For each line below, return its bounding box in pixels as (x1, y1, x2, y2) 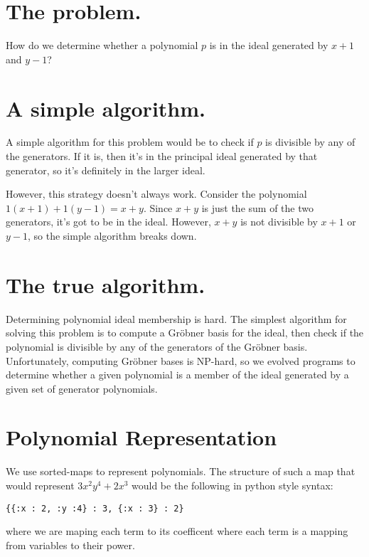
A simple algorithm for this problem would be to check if (6, 134, 254, 149)
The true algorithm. (6, 270, 205, 299)
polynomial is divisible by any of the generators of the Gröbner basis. (6, 339, 308, 354)
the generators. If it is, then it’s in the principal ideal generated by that (6, 149, 318, 164)
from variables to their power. (6, 537, 135, 552)
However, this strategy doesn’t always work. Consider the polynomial (6, 186, 307, 201)
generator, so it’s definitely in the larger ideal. (6, 162, 205, 177)
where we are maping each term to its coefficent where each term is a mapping (6, 524, 348, 539)
